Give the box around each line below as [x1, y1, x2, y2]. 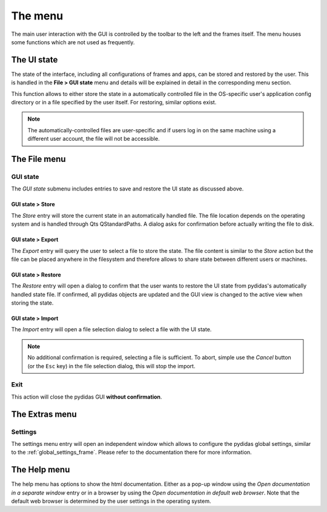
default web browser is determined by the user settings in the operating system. [11, 497, 211, 505]
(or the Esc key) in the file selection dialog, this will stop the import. [27, 362, 196, 369]
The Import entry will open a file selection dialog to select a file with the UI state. [11, 326, 212, 333]
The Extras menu [11, 409, 77, 419]
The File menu [11, 154, 66, 164]
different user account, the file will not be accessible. [27, 135, 160, 143]
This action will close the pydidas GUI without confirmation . [11, 393, 162, 400]
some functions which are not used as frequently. [11, 38, 135, 45]
